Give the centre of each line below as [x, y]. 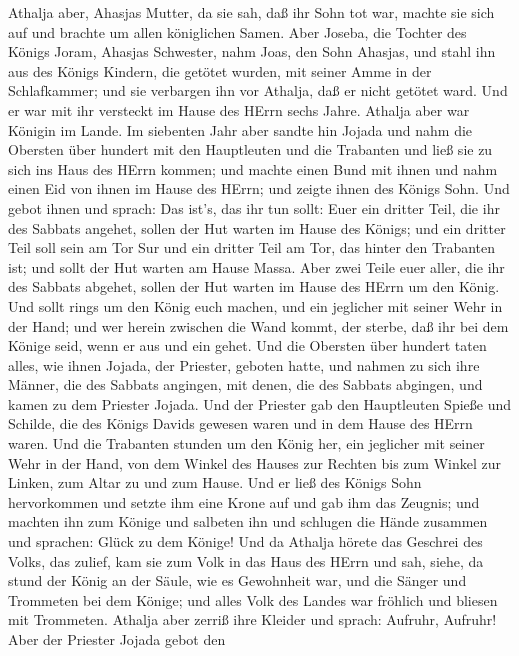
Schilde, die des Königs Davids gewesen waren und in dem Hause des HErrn [240, 423]
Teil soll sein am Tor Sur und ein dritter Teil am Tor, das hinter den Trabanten [252, 247]
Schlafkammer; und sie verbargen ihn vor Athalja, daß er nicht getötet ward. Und [258, 90]
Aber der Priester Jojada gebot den [117, 639]
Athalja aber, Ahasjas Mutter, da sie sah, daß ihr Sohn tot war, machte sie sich [251, 12]
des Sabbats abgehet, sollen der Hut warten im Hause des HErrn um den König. [254, 286]
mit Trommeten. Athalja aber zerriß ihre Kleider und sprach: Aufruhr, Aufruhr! [252, 619]
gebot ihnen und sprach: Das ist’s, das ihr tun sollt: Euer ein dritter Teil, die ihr [254, 207]
